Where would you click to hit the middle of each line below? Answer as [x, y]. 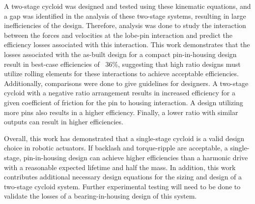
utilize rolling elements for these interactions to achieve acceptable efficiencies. [121, 73]
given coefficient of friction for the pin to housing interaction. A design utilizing [124, 102]
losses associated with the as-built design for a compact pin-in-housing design [120, 54]
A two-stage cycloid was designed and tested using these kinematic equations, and [127, 6]
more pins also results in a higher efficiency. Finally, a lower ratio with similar [121, 112]
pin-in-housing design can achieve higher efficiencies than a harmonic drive [136, 157]
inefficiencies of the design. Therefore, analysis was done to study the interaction [125, 25]
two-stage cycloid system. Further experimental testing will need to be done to [122, 186]
